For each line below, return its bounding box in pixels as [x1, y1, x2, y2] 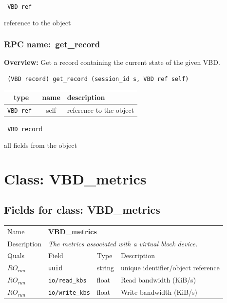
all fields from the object [4, 140, 77, 150]
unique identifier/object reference [120, 263, 220, 273]
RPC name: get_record [4, 38, 100, 50]
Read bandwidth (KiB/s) [120, 275, 196, 285]
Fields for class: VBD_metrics [4, 202, 160, 217]
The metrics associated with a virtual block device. [48, 238, 198, 248]
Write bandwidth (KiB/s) [120, 287, 198, 297]
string [96, 263, 114, 273]
